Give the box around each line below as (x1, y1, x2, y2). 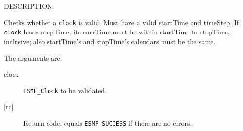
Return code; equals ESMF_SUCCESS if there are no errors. (23, 117, 192, 128)
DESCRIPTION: (4, 1, 54, 11)
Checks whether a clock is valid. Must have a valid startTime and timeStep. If (4, 17, 239, 27)
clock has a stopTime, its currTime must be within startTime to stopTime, (4, 27, 230, 37)
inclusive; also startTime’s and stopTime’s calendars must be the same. (4, 36, 216, 46)
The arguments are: (4, 52, 62, 63)
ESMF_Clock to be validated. (23, 85, 107, 95)
